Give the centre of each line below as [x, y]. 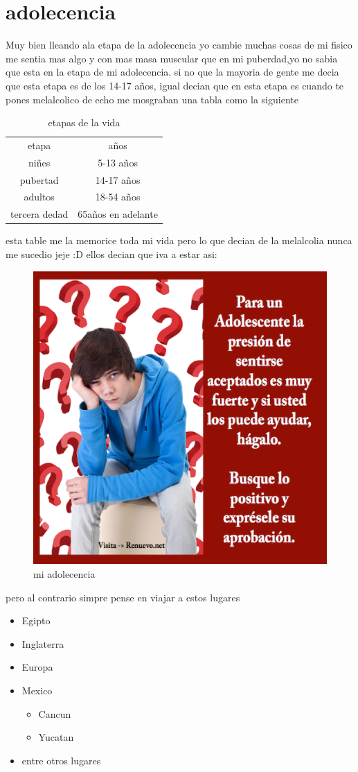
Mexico [37, 690]
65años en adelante [118, 214]
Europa [37, 667]
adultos [39, 197]
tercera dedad [39, 214]
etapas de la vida [84, 122]
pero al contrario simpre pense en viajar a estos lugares [123, 597]
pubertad [39, 179]
